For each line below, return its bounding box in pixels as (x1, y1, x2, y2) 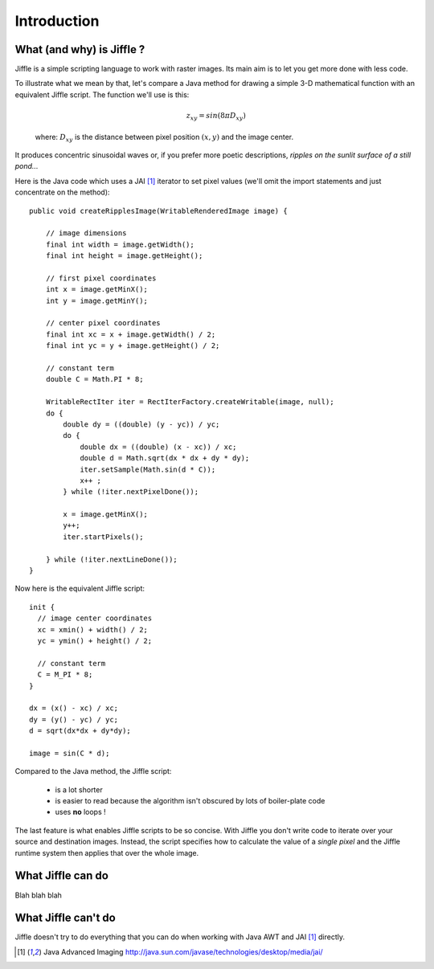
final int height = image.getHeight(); (45, 251, 203, 260)
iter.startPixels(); (63, 532, 144, 542)
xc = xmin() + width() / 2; (37, 625, 149, 634)
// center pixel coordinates (45, 318, 161, 328)
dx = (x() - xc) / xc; (29, 704, 119, 713)
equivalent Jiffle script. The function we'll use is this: (14, 89, 190, 100)
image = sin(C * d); (29, 748, 110, 758)
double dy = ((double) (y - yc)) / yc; (63, 419, 220, 429)
